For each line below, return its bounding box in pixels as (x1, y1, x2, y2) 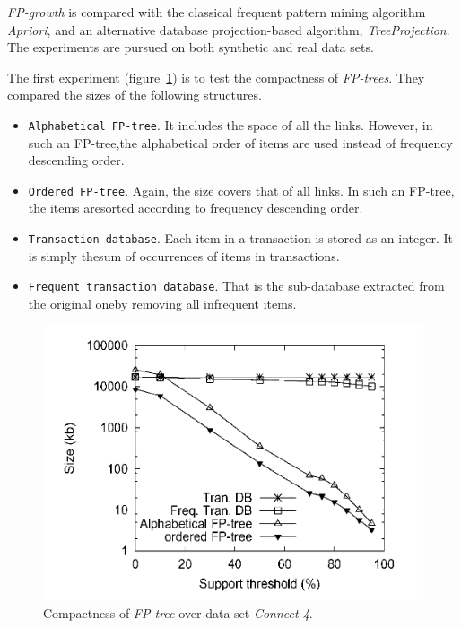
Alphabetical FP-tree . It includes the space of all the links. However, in (28, 115, 433, 134)
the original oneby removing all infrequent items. (28, 293, 297, 312)
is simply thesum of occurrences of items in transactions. (28, 246, 340, 265)
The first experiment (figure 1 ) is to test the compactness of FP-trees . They (7, 67, 425, 86)
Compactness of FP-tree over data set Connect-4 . (43, 603, 313, 622)
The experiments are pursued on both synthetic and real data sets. (7, 38, 374, 57)
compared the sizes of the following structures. (7, 85, 262, 104)
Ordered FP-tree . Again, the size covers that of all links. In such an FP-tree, (28, 180, 455, 199)
